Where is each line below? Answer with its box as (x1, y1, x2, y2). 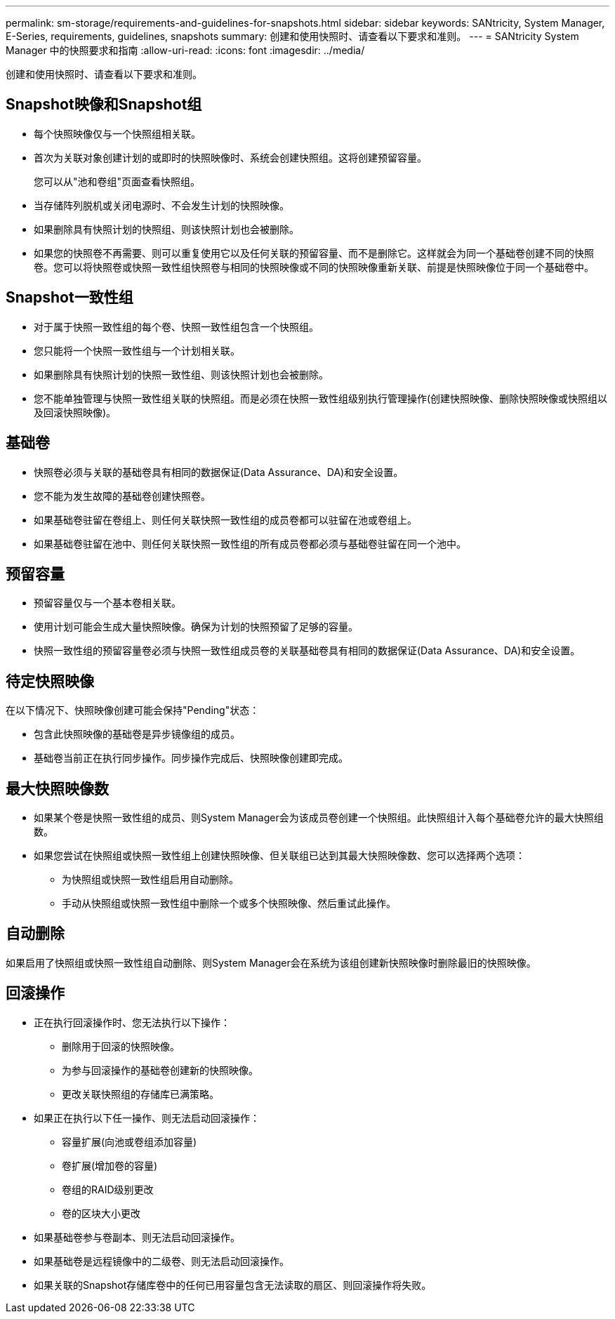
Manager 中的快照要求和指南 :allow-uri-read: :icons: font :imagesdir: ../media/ (6, 44, 365, 56)
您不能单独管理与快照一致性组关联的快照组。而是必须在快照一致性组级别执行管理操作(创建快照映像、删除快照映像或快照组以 (34, 392, 608, 404)
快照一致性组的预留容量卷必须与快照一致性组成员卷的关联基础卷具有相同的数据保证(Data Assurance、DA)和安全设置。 (34, 644, 581, 657)
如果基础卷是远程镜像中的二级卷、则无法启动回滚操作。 (34, 1254, 289, 1267)
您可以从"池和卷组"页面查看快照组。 (34, 175, 201, 187)
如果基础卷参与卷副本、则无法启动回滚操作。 (34, 1231, 240, 1243)
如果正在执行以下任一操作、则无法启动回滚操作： (34, 1111, 260, 1124)
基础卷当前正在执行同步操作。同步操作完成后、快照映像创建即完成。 (34, 752, 348, 764)
